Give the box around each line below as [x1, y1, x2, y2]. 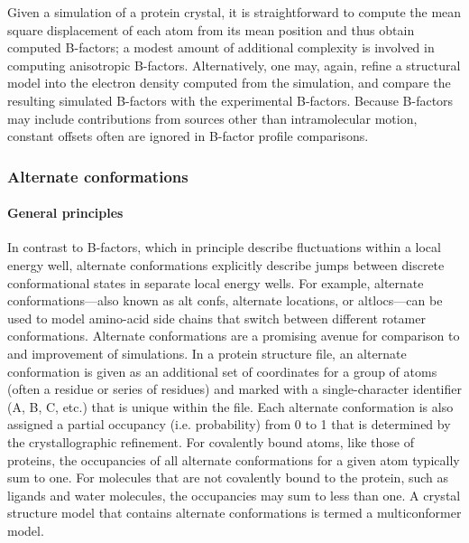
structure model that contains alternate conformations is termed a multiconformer [7, 503, 462, 522]
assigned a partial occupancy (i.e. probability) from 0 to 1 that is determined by [7, 415, 451, 434]
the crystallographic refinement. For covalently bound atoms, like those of [7, 432, 414, 451]
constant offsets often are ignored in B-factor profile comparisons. [7, 126, 369, 145]
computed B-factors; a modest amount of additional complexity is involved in [7, 38, 435, 57]
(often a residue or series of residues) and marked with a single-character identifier [7, 379, 462, 398]
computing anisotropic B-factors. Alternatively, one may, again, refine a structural [7, 55, 461, 74]
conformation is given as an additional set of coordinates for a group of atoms [7, 361, 437, 380]
